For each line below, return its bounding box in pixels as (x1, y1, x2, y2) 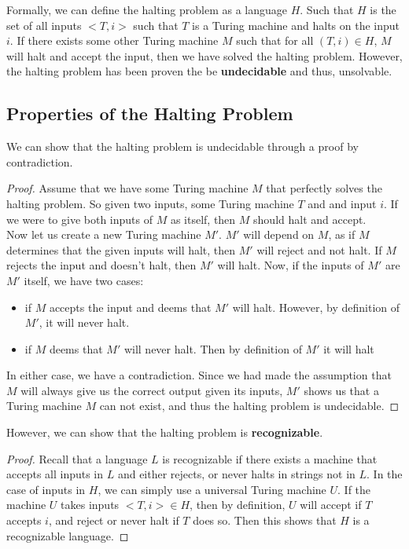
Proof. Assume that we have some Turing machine (6, 180, 249, 196)
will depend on (243, 226, 315, 243)
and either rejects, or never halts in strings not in (117, 466, 356, 482)
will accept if (300, 496, 362, 513)
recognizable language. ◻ (6, 527, 129, 544)
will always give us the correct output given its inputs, (20, 382, 283, 398)
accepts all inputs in (6, 466, 104, 482)
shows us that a (304, 382, 379, 398)
